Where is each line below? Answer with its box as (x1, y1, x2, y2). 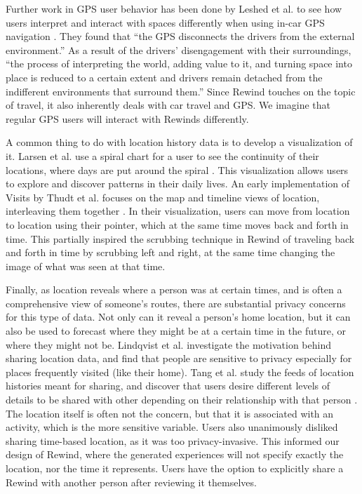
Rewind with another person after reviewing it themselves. (6, 474, 257, 489)
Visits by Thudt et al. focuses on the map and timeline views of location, (6, 189, 320, 204)
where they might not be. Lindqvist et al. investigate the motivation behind (6, 337, 331, 352)
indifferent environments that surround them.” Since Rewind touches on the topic (6, 84, 356, 98)
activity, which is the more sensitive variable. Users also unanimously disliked (6, 420, 338, 434)
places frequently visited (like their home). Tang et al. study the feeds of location (6, 364, 354, 379)
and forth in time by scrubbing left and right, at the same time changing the (6, 245, 335, 260)
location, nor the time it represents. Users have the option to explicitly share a (6, 461, 344, 475)
